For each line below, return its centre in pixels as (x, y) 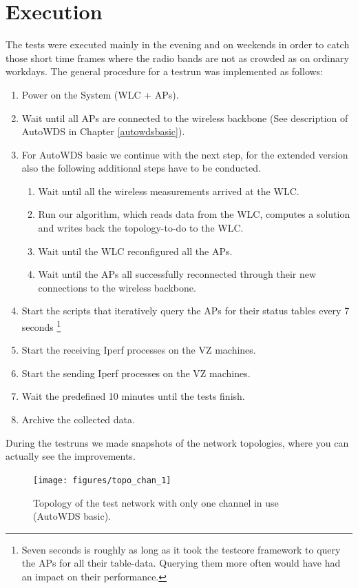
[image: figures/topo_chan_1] (102, 480)
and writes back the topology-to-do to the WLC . (141, 228)
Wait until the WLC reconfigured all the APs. (135, 251)
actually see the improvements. (71, 456)
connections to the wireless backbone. (117, 287)
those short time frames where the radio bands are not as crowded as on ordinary (177, 58)
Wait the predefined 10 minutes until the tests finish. (133, 396)
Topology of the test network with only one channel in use (156, 502)
